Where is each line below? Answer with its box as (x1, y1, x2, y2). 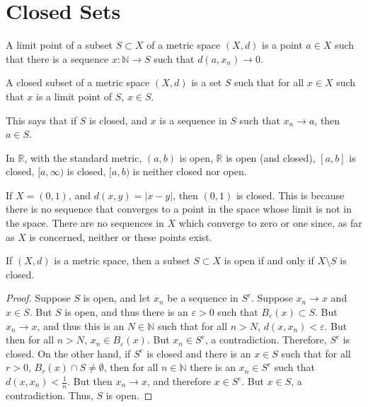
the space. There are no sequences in (6, 216, 164, 230)
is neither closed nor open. (132, 164, 247, 179)
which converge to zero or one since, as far (178, 216, 362, 230)
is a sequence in (159, 112, 227, 127)
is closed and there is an (146, 346, 251, 360)
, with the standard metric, (24, 150, 142, 165)
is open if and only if (224, 253, 314, 268)
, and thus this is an (37, 318, 125, 333)
